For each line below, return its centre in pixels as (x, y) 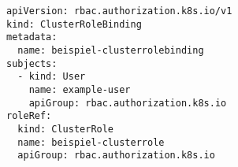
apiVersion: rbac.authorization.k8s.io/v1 (119, 11)
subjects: (32, 63)
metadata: (32, 37)
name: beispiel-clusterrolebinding (111, 50)
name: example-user (80, 89)
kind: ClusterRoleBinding (74, 24)
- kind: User (52, 77)
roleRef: (29, 116)
